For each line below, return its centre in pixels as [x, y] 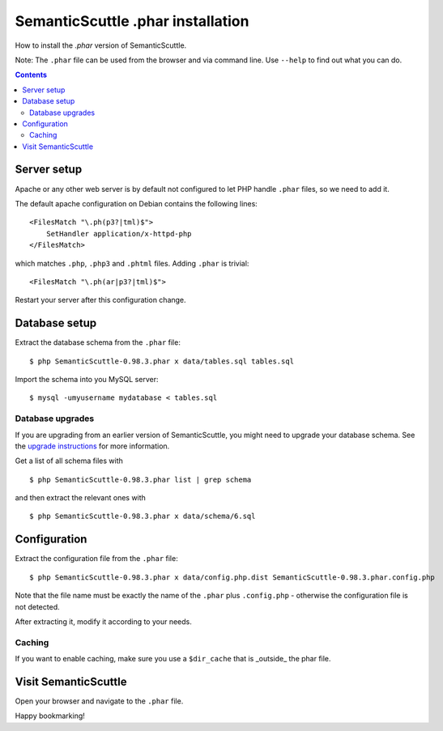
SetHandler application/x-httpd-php [119, 234]
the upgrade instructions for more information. [92, 446]
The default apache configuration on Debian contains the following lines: [136, 203]
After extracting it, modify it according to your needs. [103, 621]
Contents [31, 75]
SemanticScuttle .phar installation [132, 21]
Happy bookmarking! [50, 716]
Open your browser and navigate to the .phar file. [99, 701]
